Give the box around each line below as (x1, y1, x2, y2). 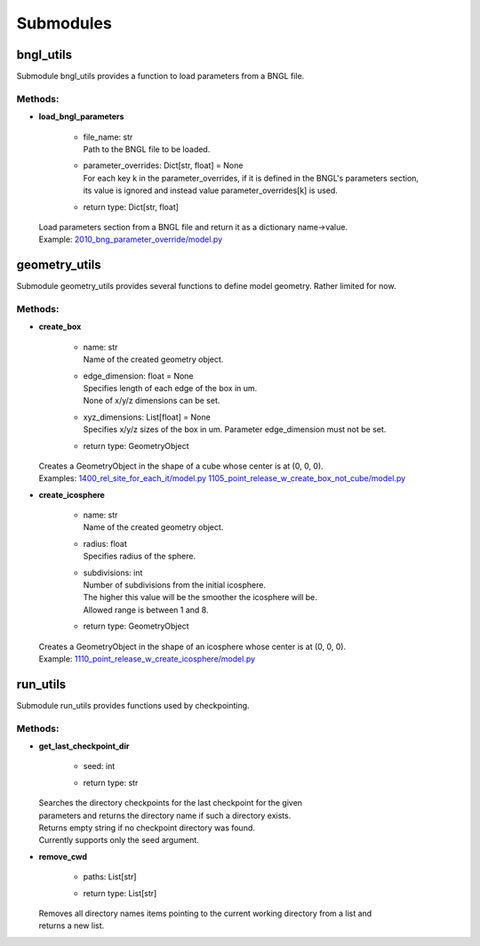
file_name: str (83, 132, 133, 142)
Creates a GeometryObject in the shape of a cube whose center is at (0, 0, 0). (38, 461, 324, 471)
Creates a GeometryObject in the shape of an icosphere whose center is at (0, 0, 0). (38, 641, 347, 652)
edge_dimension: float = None (83, 370, 195, 381)
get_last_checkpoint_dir (38, 741, 130, 751)
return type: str (83, 777, 139, 788)
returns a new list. (38, 920, 105, 931)
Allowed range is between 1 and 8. (83, 605, 209, 615)
